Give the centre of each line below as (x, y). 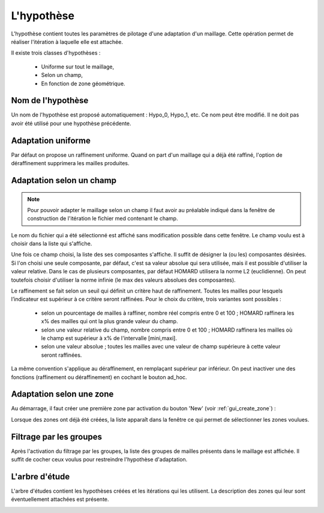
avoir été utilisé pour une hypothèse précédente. (71, 123)
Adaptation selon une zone (62, 394)
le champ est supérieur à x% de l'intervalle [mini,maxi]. (109, 338)
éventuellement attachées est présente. (60, 499)
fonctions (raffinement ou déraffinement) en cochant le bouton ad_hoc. (99, 377)
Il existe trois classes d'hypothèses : (56, 53)
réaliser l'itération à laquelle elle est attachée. (67, 41)
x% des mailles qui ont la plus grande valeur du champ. (109, 321)
